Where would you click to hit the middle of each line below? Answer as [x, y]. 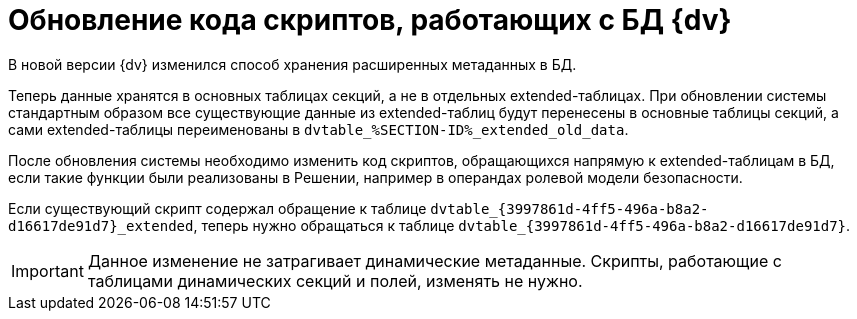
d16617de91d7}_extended [101, 225]
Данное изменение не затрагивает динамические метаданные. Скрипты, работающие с [434, 260]
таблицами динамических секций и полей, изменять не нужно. [335, 280]
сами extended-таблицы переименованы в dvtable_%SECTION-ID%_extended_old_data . [318, 129]
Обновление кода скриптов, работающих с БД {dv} [370, 20]
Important [47, 270]
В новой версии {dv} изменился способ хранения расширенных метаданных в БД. [292, 64]
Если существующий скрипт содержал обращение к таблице [217, 208]
